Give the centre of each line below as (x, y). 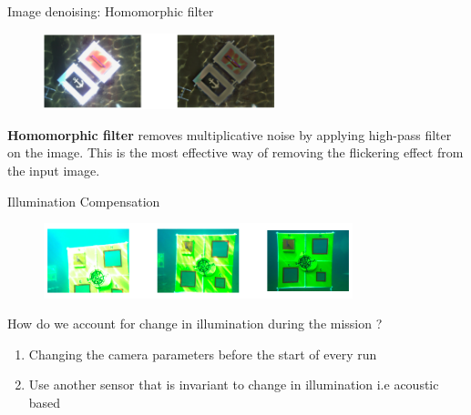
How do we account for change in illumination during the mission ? (195, 324)
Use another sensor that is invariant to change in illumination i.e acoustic (234, 385)
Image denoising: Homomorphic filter (111, 11)
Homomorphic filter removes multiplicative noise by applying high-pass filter (230, 134)
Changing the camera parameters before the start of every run (203, 354)
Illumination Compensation (84, 201)
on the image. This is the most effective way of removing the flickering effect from (235, 152)
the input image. (54, 170)
